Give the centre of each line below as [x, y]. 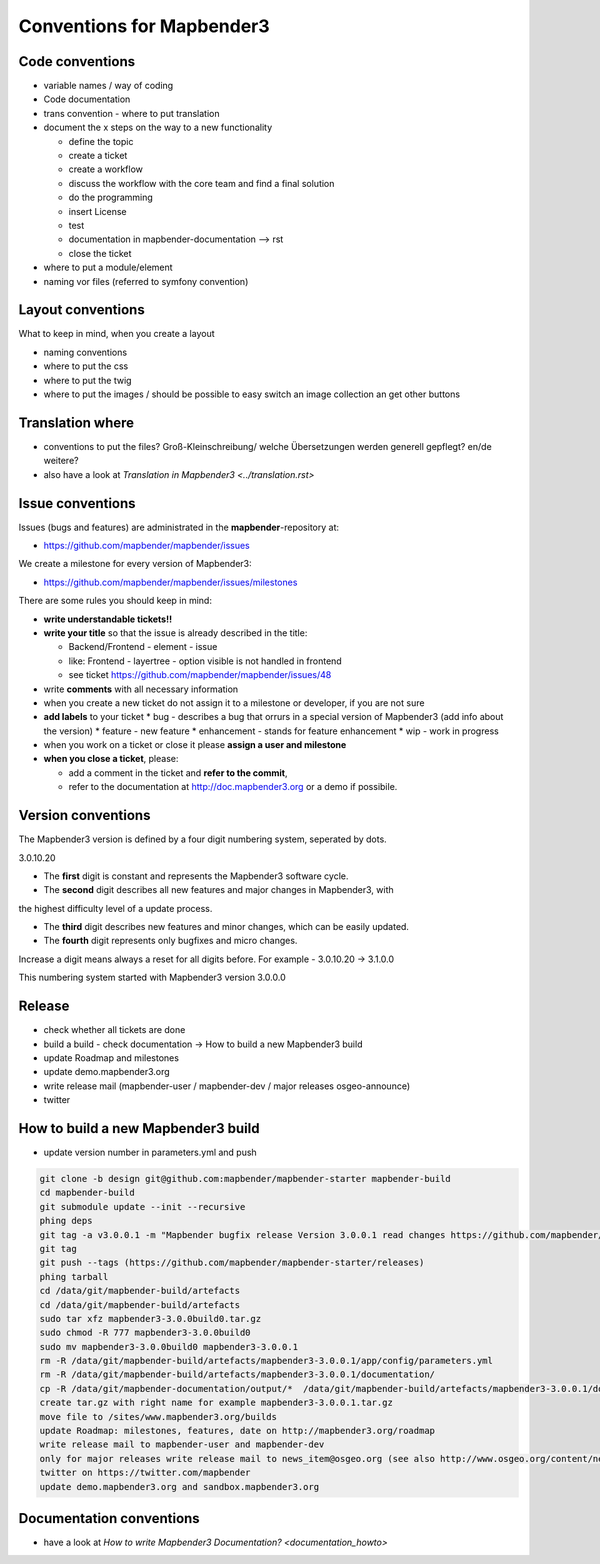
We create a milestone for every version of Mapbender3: [135, 564]
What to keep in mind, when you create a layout [116, 334]
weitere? [61, 461]
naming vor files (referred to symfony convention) [146, 281]
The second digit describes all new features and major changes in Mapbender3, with [218, 890]
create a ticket [98, 156]
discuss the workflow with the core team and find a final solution [201, 183]
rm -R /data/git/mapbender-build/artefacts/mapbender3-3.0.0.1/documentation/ [237, 1374]
